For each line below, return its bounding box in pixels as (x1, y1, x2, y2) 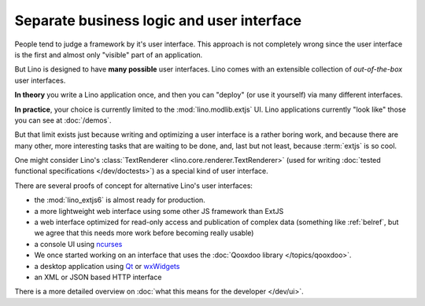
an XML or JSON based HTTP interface (34, 272, 162, 282)
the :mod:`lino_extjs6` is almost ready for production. (34, 195, 206, 205)
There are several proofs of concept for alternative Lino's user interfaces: (14, 181, 253, 190)
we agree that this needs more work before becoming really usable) (34, 228, 254, 238)
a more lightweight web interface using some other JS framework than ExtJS (34, 206, 284, 216)
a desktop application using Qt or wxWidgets (34, 261, 180, 271)
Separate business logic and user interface (14, 12, 302, 29)
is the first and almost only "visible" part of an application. (14, 50, 203, 59)
